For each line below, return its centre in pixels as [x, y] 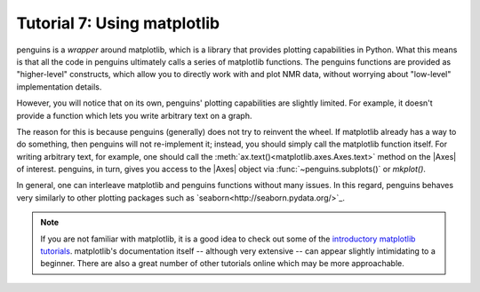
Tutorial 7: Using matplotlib [118, 23]
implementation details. [59, 87]
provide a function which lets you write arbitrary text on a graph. [134, 115]
